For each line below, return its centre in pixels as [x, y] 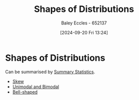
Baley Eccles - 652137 [84, 23]
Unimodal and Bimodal [35, 87]
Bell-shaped [25, 92]
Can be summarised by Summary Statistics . [50, 72]
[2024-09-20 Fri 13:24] [84, 32]
